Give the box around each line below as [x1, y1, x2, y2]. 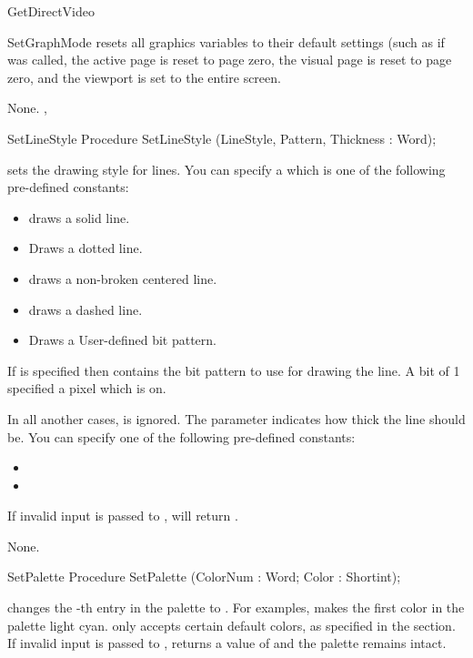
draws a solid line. [28, 208, 130, 227]
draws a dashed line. [28, 299, 143, 319]
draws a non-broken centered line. [28, 268, 217, 288]
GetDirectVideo [7, 2, 95, 20]
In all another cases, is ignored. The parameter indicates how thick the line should [7, 409, 466, 428]
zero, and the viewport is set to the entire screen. [7, 67, 281, 86]
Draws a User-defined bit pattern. [28, 330, 216, 349]
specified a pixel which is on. [7, 379, 166, 398]
